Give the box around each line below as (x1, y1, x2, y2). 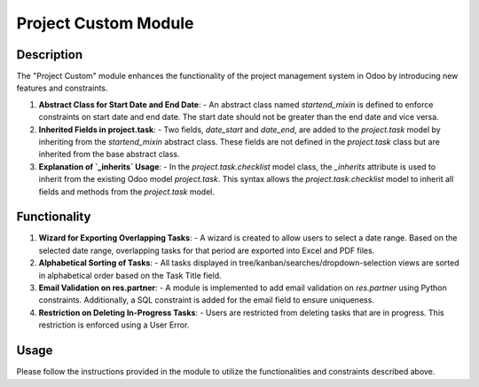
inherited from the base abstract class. (38, 149, 180, 160)
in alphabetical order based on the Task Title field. (38, 270, 222, 280)
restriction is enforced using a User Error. (38, 320, 190, 330)
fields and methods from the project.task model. (38, 186, 216, 197)
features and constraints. (16, 83, 108, 93)
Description (16, 47, 83, 62)
